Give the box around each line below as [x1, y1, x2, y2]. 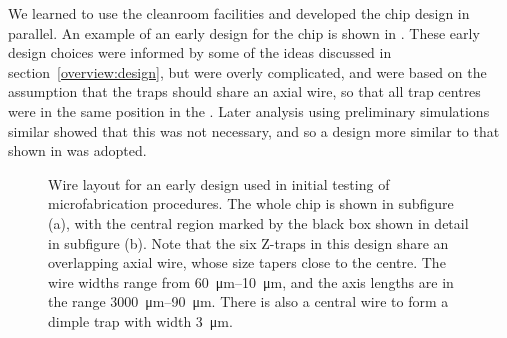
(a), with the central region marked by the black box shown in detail [48, 212, 469, 233]
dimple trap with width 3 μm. [48, 310, 233, 331]
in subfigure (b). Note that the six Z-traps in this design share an [48, 232, 449, 253]
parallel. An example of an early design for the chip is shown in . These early [8, 22, 480, 43]
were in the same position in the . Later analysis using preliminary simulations [8, 100, 490, 121]
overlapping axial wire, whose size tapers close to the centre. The [48, 252, 446, 273]
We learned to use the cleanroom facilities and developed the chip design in [8, 3, 470, 23]
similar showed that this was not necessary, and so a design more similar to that [8, 120, 500, 141]
